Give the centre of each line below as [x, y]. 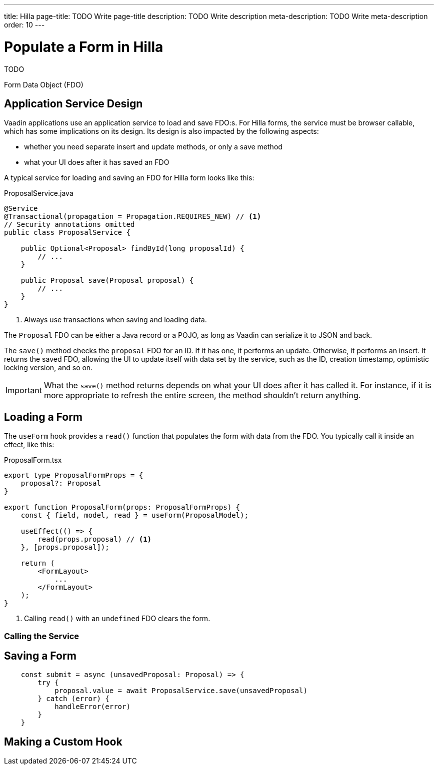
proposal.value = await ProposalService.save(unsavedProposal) [181, 691]
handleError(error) [92, 707]
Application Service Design [73, 103]
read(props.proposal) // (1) [95, 539]
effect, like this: [29, 445]
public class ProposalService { [67, 233]
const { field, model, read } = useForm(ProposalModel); [134, 515]
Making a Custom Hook [63, 742]
